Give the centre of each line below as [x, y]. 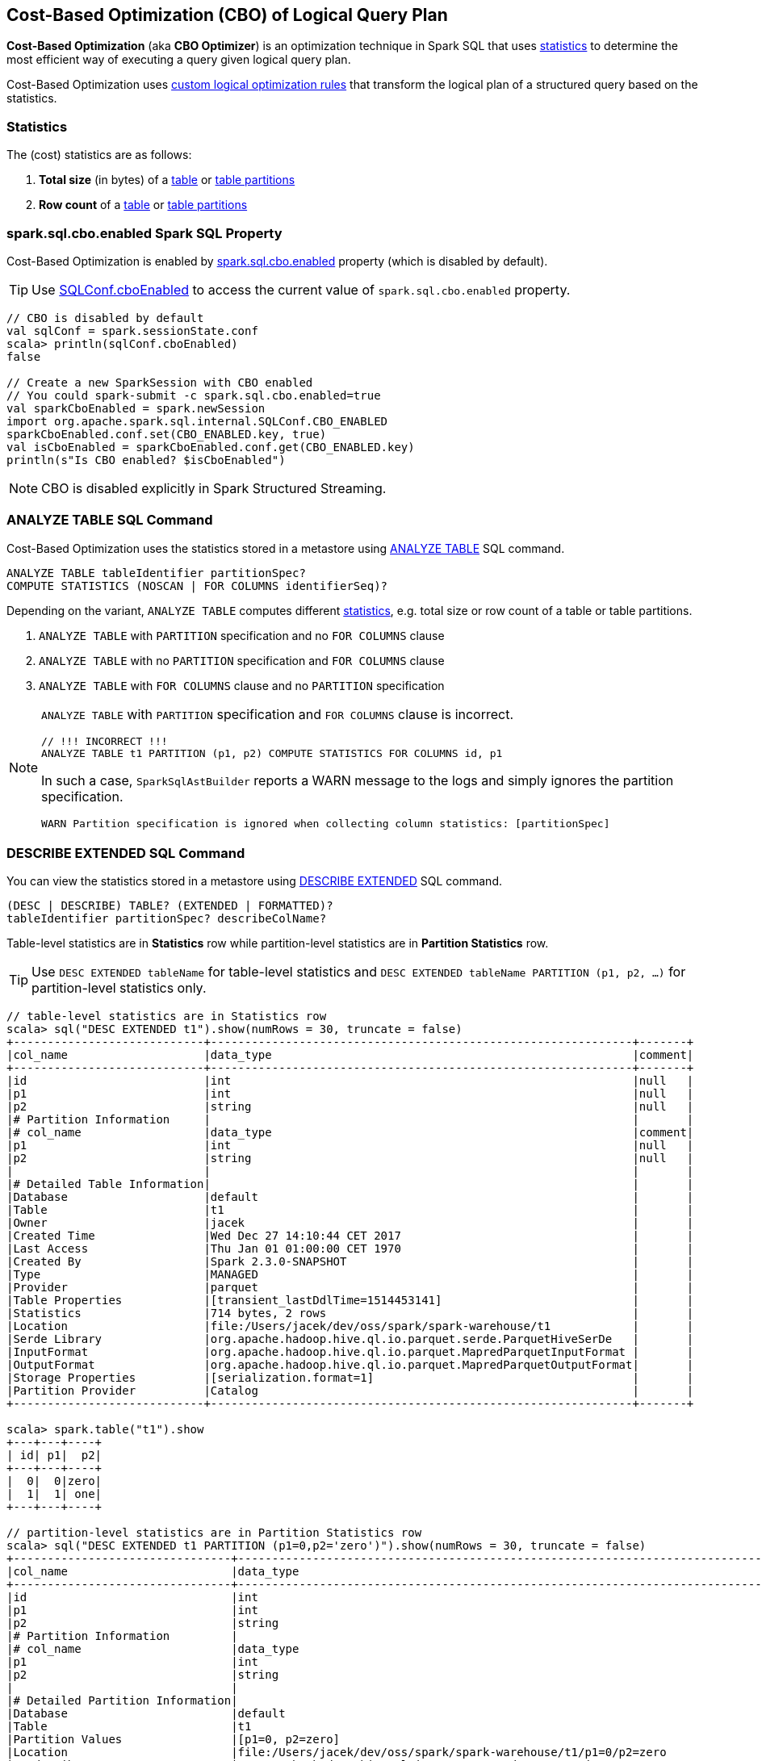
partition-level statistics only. [119, 988]
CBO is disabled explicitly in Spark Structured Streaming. [214, 488]
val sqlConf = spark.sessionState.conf [132, 330]
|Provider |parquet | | [350, 1288]
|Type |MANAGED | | [350, 1275]
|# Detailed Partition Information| [122, 1701]
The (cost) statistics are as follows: [99, 155]
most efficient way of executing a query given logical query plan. [179, 60]
